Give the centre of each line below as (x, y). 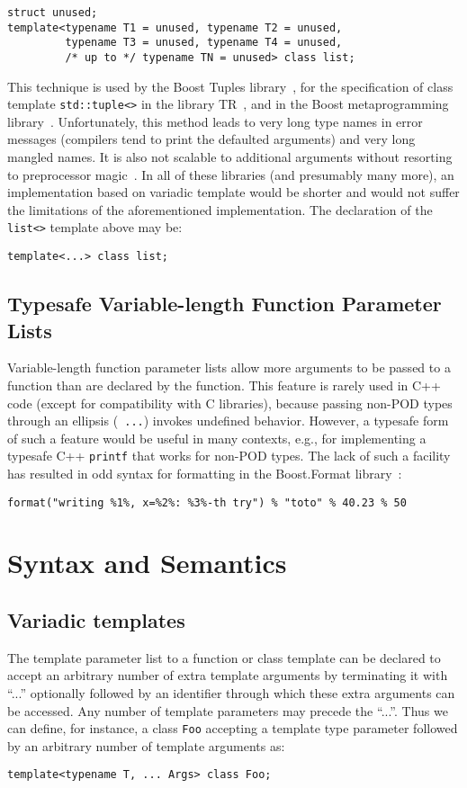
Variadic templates (96, 620)
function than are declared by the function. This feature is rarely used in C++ (224, 385)
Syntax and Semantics (147, 563)
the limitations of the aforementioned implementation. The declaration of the (220, 209)
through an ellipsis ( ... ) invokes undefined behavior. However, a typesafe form (228, 421)
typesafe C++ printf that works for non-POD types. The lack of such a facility (229, 456)
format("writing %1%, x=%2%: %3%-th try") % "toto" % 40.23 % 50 (207, 502)
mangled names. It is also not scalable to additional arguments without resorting (230, 157)
